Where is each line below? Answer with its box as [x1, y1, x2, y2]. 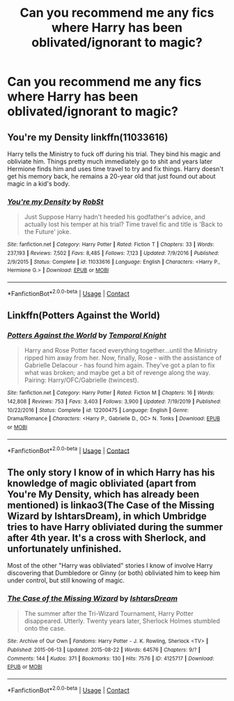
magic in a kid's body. [7, 179, 70, 188]
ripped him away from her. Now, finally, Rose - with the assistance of [24, 354, 222, 362]
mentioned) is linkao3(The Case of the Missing [7, 499, 214, 511]
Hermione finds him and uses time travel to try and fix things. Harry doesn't [7, 165, 224, 172]
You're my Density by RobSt [7, 197, 104, 207]
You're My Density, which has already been [7, 488, 200, 500]
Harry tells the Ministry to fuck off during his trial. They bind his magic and [7, 150, 221, 158]
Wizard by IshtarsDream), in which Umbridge [7, 510, 207, 522]
